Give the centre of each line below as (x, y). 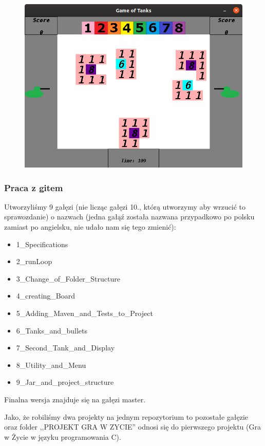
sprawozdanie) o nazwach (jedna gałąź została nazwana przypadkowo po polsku (129, 217)
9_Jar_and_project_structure (65, 382)
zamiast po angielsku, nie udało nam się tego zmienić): (90, 227)
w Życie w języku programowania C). (63, 436)
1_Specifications (42, 244)
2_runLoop (34, 261)
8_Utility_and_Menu (51, 365)
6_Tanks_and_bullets (52, 330)
